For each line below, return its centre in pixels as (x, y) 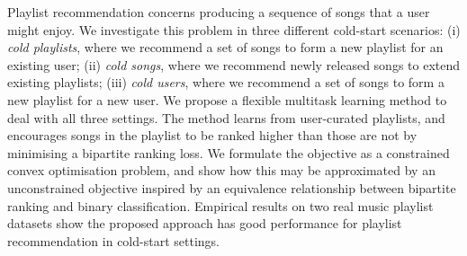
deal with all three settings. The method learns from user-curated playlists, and (226, 117)
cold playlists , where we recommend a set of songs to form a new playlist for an (225, 47)
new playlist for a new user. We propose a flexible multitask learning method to (227, 99)
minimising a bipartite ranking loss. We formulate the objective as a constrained (229, 152)
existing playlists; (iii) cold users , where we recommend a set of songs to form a (226, 82)
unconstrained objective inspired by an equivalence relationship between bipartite (232, 187)
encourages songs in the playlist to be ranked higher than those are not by (212, 135)
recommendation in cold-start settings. (113, 240)
